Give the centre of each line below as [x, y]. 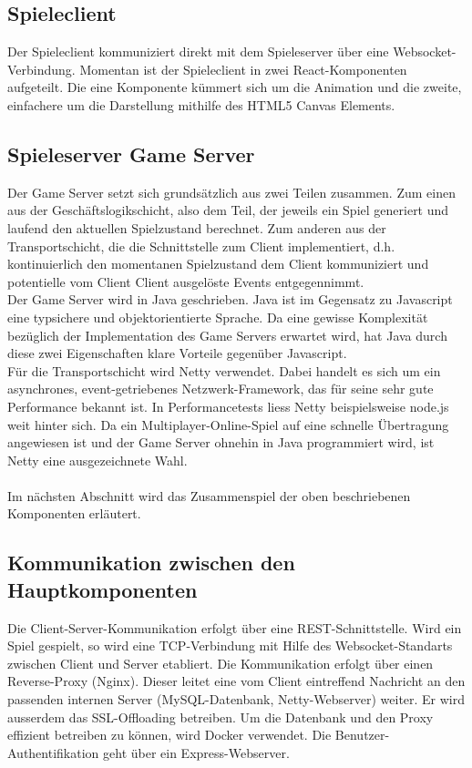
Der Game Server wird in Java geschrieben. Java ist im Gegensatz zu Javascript [230, 299]
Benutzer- [362, 735]
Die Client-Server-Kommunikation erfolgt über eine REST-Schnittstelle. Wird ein [235, 627]
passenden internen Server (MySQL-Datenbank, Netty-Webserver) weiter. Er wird [236, 699]
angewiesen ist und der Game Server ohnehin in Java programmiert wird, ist [221, 442]
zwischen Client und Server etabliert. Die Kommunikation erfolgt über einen [221, 663]
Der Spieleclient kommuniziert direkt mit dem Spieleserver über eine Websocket [230, 51]
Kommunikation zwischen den [151, 563]
